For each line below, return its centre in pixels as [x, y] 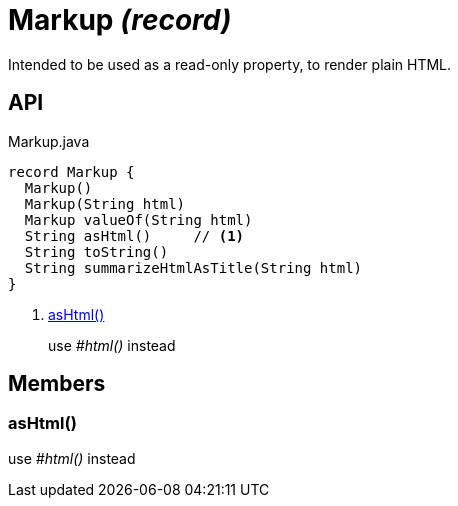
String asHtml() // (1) [134, 235]
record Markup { [71, 171]
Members [57, 384]
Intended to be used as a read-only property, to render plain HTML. [230, 64]
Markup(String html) [105, 203]
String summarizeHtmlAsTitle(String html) [193, 267]
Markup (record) [120, 20]
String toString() [96, 251]
